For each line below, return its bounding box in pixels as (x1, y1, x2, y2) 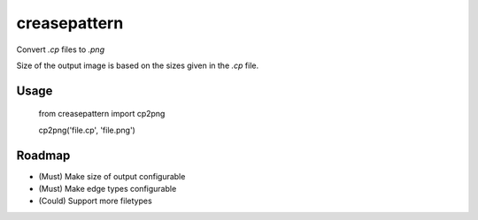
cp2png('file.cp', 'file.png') (38, 125, 136, 135)
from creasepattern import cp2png (38, 109, 166, 119)
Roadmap (16, 148, 71, 163)
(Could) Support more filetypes (38, 195, 152, 207)
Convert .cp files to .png (16, 44, 105, 55)
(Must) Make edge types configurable (38, 184, 177, 194)
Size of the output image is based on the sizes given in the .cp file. (16, 60, 259, 71)
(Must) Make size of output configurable (38, 171, 186, 181)
